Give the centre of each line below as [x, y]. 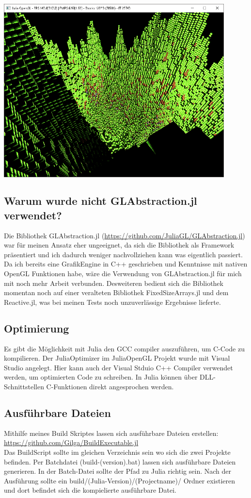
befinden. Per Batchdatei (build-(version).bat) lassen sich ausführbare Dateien [120, 461]
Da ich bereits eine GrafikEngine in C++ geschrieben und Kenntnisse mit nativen [126, 264]
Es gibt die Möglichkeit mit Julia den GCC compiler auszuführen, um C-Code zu [124, 348]
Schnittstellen [24, 386]
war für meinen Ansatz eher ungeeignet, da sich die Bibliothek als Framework [119, 245]
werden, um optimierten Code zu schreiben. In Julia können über [101, 377]
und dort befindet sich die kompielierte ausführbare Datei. [90, 490]
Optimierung [37, 328]
